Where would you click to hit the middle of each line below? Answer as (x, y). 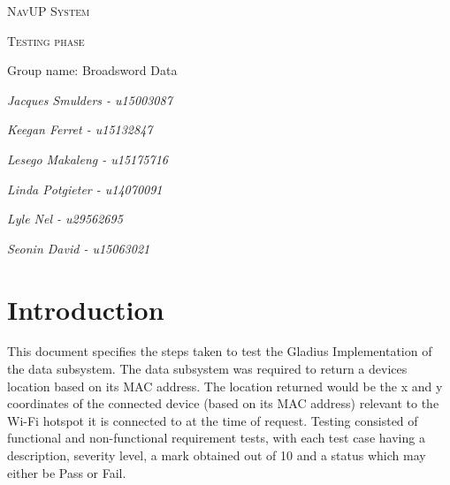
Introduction (86, 309)
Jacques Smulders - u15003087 (90, 99)
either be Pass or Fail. (67, 472)
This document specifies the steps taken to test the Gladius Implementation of (220, 351)
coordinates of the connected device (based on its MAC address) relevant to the (223, 403)
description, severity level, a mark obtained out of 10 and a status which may (217, 455)
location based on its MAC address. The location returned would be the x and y (225, 386)
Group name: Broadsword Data (92, 70)
